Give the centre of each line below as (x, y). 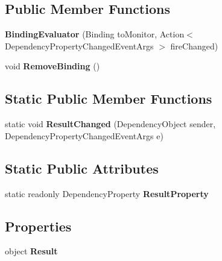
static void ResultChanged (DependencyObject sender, (110, 124)
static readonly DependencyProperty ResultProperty (107, 193)
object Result (31, 251)
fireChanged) (194, 46)
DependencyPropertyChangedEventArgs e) (84, 135)
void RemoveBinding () (52, 66)
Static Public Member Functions (109, 99)
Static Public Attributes (82, 168)
